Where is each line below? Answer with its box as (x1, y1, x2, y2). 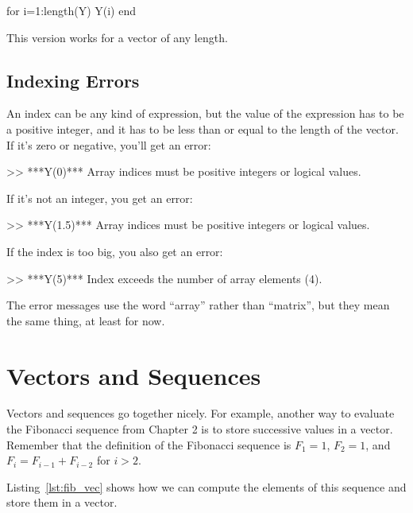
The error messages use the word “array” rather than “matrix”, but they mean (6, 297, 390, 313)
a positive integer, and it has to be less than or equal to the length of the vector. (6, 120, 399, 137)
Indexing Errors (6, 68, 140, 92)
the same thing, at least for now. (6, 312, 165, 328)
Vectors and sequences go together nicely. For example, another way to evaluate (6, 405, 395, 422)
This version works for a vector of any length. (6, 29, 228, 45)
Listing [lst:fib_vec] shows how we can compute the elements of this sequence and (6, 478, 407, 495)
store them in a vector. (6, 494, 118, 511)
